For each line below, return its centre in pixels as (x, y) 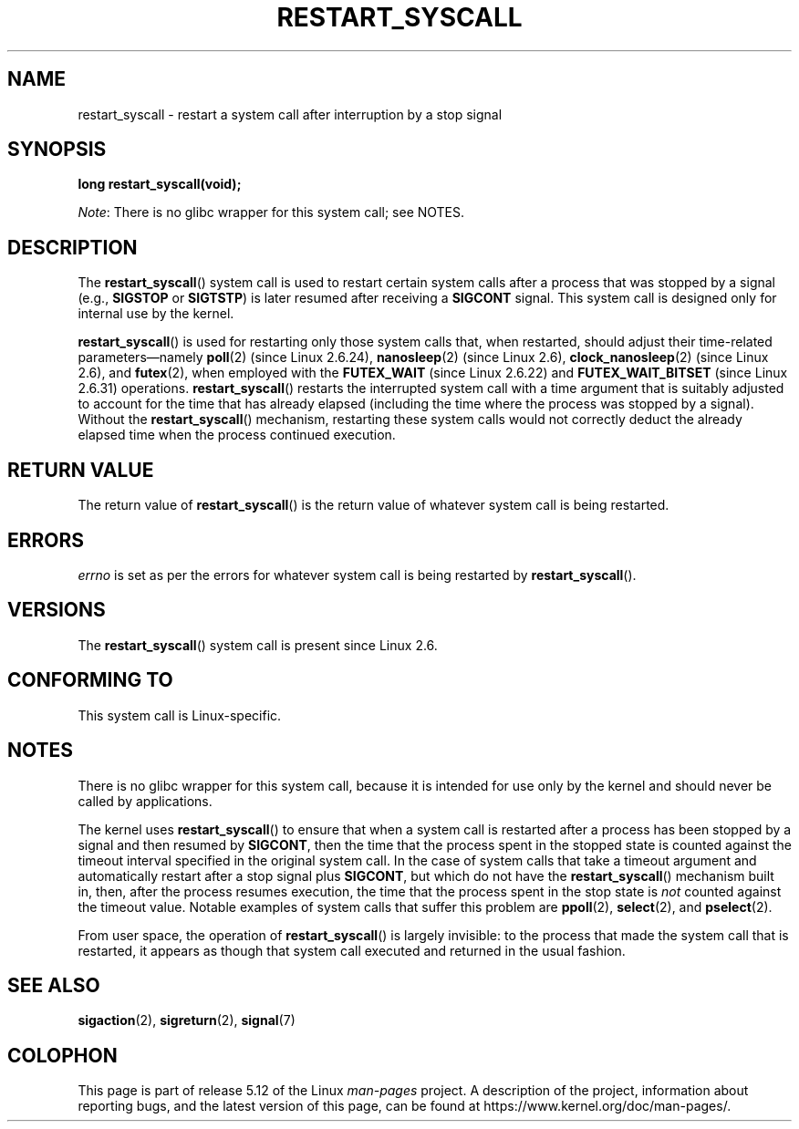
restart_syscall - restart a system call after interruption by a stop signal (290, 114)
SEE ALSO (54, 985)
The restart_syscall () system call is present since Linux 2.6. (258, 645)
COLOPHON (62, 1055)
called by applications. (145, 801)
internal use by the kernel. (156, 314)
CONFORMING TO (90, 680)
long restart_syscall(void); (160, 184)
